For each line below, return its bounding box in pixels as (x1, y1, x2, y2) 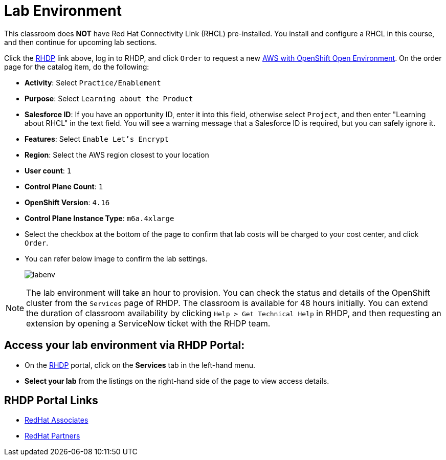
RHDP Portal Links (4, 394, 98, 407)
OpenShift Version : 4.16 (25, 198, 110, 207)
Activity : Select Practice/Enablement (25, 78, 161, 87)
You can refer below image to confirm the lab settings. (25, 254, 208, 263)
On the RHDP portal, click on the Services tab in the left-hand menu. (25, 360, 256, 369)
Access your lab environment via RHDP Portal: (4, 339, 245, 352)
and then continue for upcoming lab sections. (4, 37, 157, 47)
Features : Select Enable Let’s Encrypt (25, 134, 169, 143)
